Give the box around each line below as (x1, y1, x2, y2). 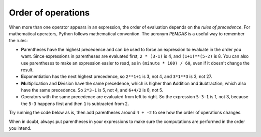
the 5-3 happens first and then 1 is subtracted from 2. (21, 101, 129, 107)
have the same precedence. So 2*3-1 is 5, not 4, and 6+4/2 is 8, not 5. (21, 87, 163, 93)
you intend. (9, 125, 31, 131)
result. (21, 67, 34, 73)
